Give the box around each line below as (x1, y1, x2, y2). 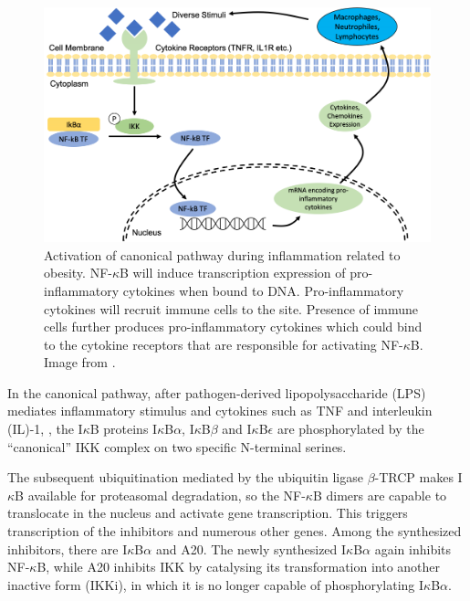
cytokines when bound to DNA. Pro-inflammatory (122, 280, 404, 300)
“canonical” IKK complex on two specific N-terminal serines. (7, 437, 347, 456)
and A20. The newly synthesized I (155, 539, 347, 558)
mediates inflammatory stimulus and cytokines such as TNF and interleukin (7, 401, 433, 420)
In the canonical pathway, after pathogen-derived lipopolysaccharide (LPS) (7, 383, 426, 402)
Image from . (44, 353, 116, 372)
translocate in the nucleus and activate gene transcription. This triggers (7, 503, 408, 522)
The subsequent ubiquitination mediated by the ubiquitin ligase (7, 468, 363, 487)
